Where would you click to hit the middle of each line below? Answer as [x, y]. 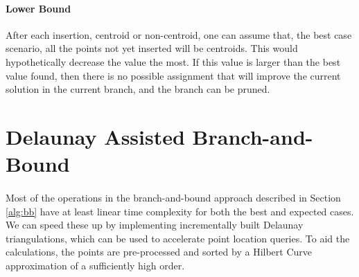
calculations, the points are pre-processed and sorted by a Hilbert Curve [159, 252]
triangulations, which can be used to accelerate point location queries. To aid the [178, 238]
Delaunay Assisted [95, 136]
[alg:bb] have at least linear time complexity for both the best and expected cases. [180, 211]
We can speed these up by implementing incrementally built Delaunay [155, 225]
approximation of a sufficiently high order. [95, 265]
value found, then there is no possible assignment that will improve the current [173, 75]
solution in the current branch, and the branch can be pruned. [138, 89]
